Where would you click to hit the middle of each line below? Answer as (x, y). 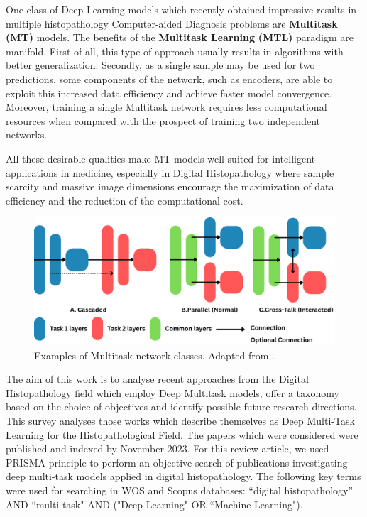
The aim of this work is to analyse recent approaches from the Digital (157, 379)
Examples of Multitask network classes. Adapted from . (154, 355)
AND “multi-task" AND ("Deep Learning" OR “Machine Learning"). (154, 504)
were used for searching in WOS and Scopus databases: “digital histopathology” (180, 490)
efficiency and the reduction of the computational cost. (125, 200)
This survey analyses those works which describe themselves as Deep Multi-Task (180, 420)
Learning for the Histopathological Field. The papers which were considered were (182, 434)
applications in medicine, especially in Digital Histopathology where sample (170, 172)
